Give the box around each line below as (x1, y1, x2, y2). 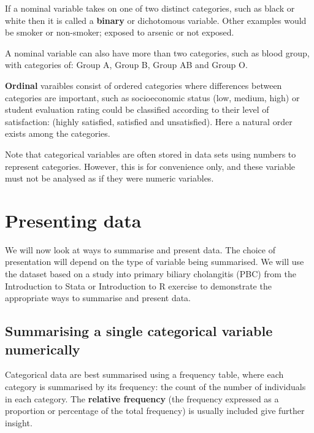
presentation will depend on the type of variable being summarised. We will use (5, 255, 304, 268)
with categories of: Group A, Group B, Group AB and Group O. (5, 58, 248, 71)
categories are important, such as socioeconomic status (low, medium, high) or (5, 91, 300, 104)
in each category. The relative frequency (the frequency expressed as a (5, 392, 279, 405)
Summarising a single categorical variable (5, 321, 273, 340)
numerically (5, 339, 80, 358)
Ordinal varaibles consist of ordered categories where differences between (5, 79, 282, 91)
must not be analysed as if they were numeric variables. (5, 172, 214, 185)
